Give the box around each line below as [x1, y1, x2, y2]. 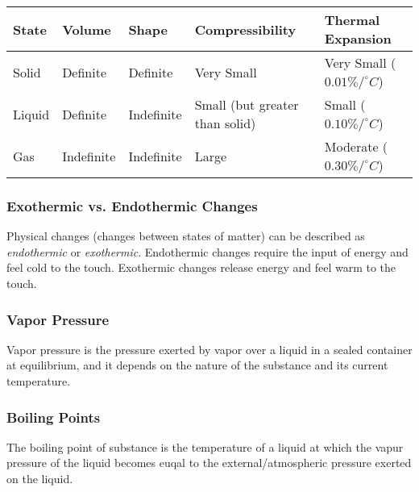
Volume [62, 19, 111, 39]
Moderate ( [324, 137, 388, 156]
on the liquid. [6, 470, 73, 486]
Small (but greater [194, 95, 299, 114]
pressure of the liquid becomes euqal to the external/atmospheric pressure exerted [6, 454, 412, 471]
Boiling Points [6, 407, 101, 427]
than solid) [194, 114, 256, 132]
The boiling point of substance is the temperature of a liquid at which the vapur [6, 438, 404, 455]
